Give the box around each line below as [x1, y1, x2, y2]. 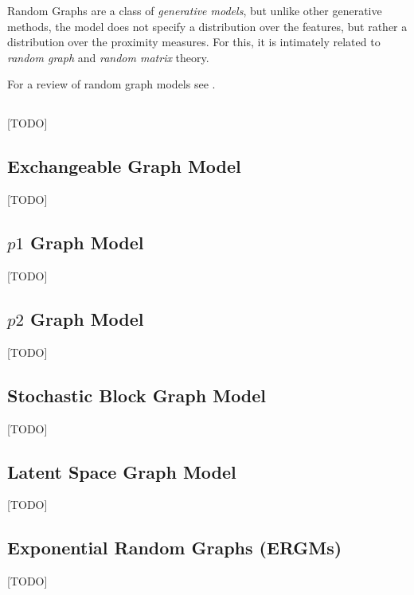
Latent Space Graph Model [7, 459, 236, 483]
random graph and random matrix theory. [7, 49, 209, 65]
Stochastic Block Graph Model [7, 382, 267, 407]
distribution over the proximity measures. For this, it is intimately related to [7, 33, 381, 50]
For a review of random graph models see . [7, 76, 216, 92]
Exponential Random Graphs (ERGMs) [7, 535, 342, 560]
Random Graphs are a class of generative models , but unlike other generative [7, 2, 382, 18]
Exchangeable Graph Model [7, 154, 241, 178]
